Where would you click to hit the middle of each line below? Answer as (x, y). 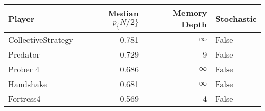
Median (123, 13)
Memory (190, 12)
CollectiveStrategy (41, 39)
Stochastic (236, 18)
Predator (24, 54)
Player (21, 18)
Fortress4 (24, 99)
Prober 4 (24, 69)
